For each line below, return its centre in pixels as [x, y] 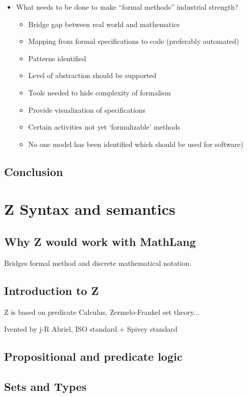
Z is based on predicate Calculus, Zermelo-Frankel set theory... [102, 312]
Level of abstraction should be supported [92, 75]
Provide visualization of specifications [87, 109]
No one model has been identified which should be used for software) [136, 144]
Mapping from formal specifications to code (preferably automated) [134, 41]
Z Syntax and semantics [90, 209]
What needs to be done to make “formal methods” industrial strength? [127, 7]
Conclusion [34, 171]
